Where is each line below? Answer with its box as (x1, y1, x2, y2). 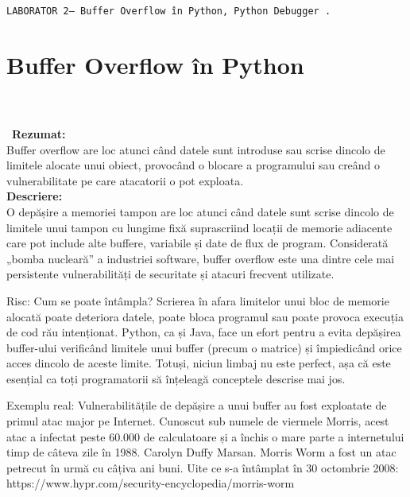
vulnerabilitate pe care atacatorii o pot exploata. (6, 172, 244, 188)
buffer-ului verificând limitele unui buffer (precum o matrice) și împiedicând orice (6, 339, 402, 355)
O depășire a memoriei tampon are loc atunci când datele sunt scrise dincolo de (6, 203, 394, 219)
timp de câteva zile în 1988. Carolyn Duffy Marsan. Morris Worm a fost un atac (6, 444, 396, 460)
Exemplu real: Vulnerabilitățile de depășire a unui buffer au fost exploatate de (6, 397, 387, 414)
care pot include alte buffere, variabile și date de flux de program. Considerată (6, 235, 389, 251)
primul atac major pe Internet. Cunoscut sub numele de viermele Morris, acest (6, 413, 389, 429)
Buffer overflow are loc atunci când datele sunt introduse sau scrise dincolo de (6, 141, 385, 157)
